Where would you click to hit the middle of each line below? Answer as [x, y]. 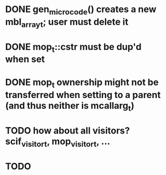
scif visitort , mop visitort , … [58, 142]
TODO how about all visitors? [68, 130]
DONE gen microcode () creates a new [81, 10]
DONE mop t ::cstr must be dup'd [73, 48]
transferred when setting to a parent [83, 95]
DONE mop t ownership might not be [82, 83]
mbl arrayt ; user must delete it [67, 23]
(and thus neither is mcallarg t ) [70, 106]
